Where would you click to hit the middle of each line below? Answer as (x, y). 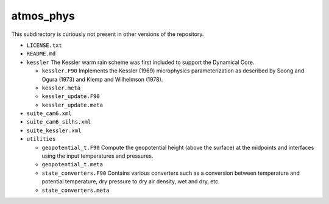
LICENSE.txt (44, 45)
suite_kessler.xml (54, 130)
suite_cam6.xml (49, 114)
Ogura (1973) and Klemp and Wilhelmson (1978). (102, 79)
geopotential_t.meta (73, 165)
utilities (41, 139)
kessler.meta (61, 88)
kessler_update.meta (73, 105)
